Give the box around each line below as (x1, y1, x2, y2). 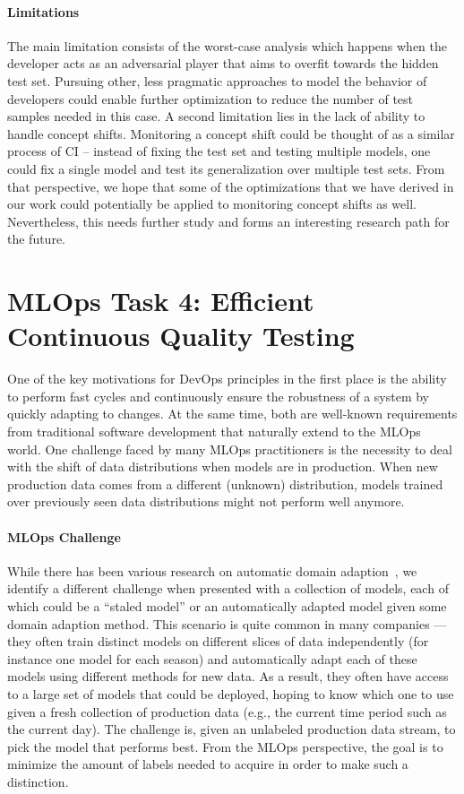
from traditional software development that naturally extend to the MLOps (7, 422, 421, 441)
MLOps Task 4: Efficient (7, 282, 314, 319)
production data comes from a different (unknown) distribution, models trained (7, 474, 443, 493)
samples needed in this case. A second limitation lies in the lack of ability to (7, 107, 425, 125)
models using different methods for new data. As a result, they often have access (7, 667, 449, 686)
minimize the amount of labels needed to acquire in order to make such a (7, 755, 408, 773)
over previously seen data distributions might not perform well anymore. (7, 492, 405, 511)
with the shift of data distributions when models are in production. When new (7, 457, 438, 476)
